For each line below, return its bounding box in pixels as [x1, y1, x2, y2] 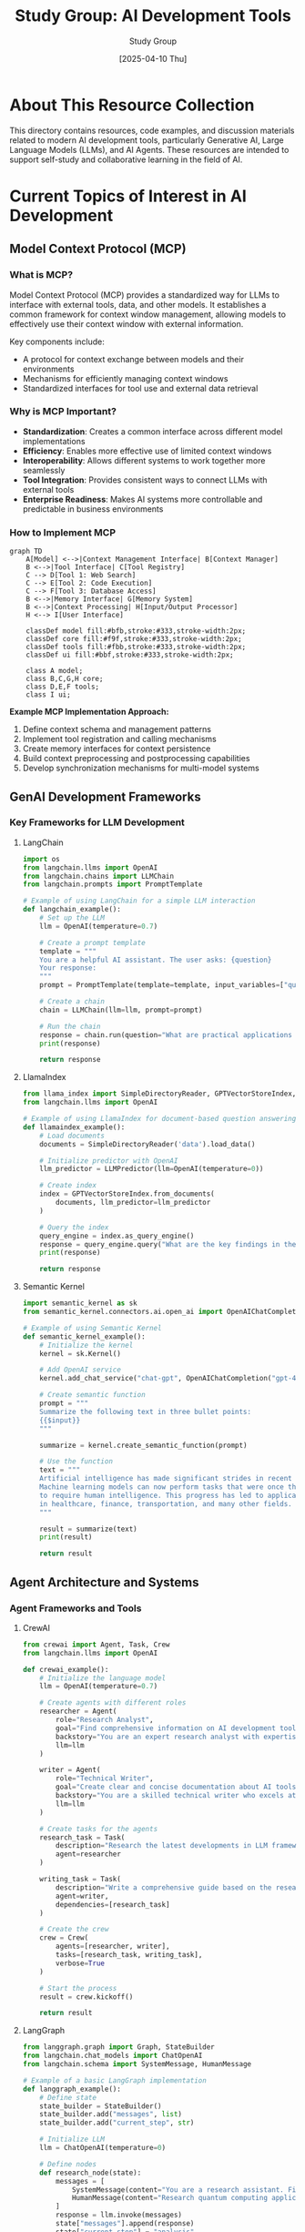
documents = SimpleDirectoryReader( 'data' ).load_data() [39, 1139, 256, 1148]
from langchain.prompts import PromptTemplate [22, 880, 203, 889]
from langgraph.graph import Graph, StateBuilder [22, 2043, 216, 2052]
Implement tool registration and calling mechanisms [22, 734, 217, 745]
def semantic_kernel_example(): [22, 1331, 146, 1341]
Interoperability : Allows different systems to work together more [22, 454, 266, 465]
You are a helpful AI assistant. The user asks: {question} [39, 955, 272, 964]
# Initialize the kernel [39, 1340, 134, 1350]
